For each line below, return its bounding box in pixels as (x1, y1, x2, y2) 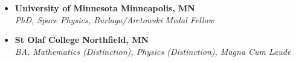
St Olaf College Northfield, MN (14, 33, 149, 46)
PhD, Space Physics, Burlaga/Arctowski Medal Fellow (14, 13, 214, 26)
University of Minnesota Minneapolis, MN (14, 2, 195, 14)
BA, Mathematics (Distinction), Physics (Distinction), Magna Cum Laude (14, 45, 291, 57)
